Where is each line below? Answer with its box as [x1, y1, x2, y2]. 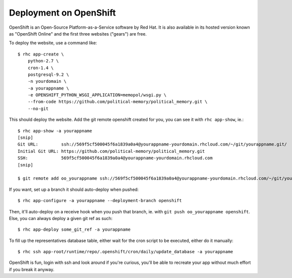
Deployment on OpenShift [9, 7, 116, 18]
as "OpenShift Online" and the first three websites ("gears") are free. [9, 31, 147, 37]
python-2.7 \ [27, 58, 59, 64]
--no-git [27, 106, 49, 111]
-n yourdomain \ [27, 78, 67, 84]
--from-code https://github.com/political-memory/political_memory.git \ [27, 99, 208, 105]
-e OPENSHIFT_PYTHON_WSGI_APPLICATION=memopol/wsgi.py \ [27, 93, 166, 98]
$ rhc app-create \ [18, 51, 64, 57]
